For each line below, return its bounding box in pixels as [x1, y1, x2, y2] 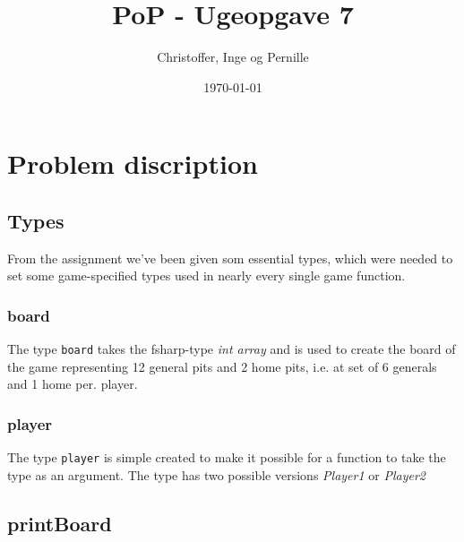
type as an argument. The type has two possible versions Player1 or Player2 [7, 465, 425, 484]
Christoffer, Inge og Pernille [157, 47, 309, 66]
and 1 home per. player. [7, 374, 138, 393]
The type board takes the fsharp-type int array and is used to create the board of [7, 340, 456, 358]
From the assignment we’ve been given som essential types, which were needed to [7, 248, 453, 267]
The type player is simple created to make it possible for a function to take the [7, 448, 446, 467]
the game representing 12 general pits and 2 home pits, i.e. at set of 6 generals [7, 357, 437, 375]
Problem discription [7, 145, 258, 182]
